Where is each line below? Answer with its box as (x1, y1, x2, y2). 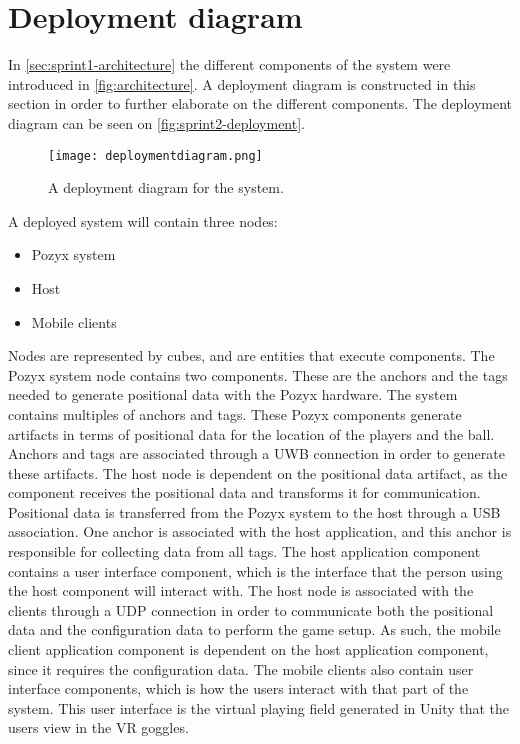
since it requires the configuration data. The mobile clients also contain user (8, 658, 474, 679)
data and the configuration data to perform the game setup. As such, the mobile (8, 619, 501, 640)
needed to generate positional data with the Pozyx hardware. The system (8, 384, 458, 405)
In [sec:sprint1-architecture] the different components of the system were (8, 54, 451, 75)
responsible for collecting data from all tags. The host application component (8, 541, 481, 562)
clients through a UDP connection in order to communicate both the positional (8, 599, 494, 620)
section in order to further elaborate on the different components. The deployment (8, 93, 512, 114)
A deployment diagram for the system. (48, 177, 284, 198)
